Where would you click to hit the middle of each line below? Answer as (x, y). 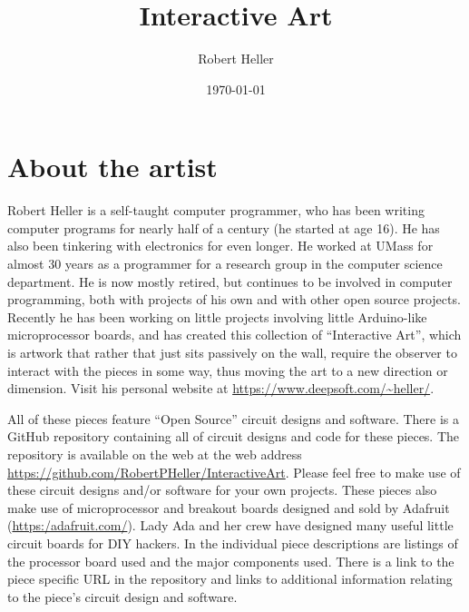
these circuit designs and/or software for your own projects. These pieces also (222, 490)
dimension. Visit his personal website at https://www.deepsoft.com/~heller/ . (221, 388)
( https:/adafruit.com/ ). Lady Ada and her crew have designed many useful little (230, 525)
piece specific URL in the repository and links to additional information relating (230, 579)
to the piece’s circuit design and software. (122, 596)
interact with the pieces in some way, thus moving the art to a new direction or (228, 370)
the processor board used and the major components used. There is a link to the (231, 561)
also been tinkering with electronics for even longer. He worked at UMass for (220, 246)
